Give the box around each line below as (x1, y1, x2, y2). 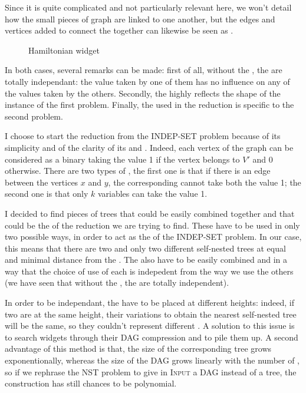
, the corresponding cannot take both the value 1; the (108, 176, 301, 188)
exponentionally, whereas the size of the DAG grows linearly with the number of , (5, 354, 300, 366)
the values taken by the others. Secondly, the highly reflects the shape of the (5, 87, 281, 99)
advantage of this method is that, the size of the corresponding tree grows (5, 342, 272, 355)
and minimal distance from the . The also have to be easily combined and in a (5, 253, 287, 266)
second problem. (5, 110, 63, 122)
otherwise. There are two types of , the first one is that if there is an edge (5, 164, 271, 177)
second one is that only (5, 187, 88, 200)
